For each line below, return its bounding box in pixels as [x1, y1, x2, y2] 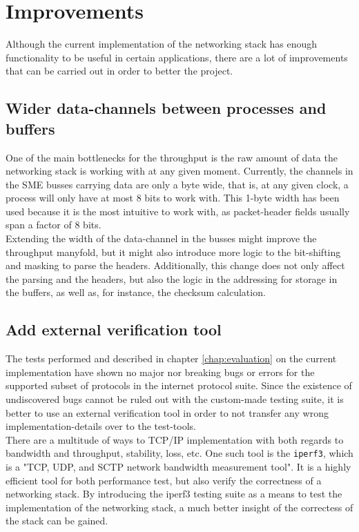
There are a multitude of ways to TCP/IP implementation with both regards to [6, 432, 344, 446]
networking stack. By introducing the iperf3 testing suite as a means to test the [6, 486, 342, 501]
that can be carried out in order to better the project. [6, 63, 233, 78]
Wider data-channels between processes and [6, 97, 327, 119]
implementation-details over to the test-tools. [6, 419, 196, 433]
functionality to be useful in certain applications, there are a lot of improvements [6, 50, 348, 64]
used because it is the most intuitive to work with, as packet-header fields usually [6, 204, 350, 218]
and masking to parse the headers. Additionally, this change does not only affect [6, 258, 345, 273]
